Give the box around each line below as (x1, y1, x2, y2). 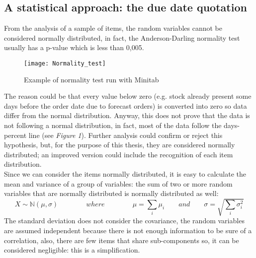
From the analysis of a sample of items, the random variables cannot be (4, 23, 222, 33)
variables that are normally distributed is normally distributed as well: (4, 188, 219, 198)
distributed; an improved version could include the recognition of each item (4, 149, 233, 159)
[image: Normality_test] (24, 60, 106, 67)
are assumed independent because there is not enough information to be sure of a (4, 225, 252, 235)
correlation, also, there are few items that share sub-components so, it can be (4, 235, 239, 245)
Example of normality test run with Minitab (24, 74, 159, 84)
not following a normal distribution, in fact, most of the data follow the (4, 120, 222, 130)
